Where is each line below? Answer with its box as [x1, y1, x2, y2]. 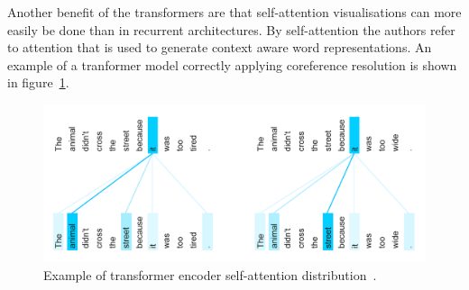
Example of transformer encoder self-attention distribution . [43, 265, 377, 284]
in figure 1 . [7, 73, 69, 92]
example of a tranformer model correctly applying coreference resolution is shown [7, 55, 457, 74]
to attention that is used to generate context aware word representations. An [7, 38, 432, 57]
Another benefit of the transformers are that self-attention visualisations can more [7, 3, 462, 21]
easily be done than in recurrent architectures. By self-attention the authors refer [7, 20, 455, 39]
